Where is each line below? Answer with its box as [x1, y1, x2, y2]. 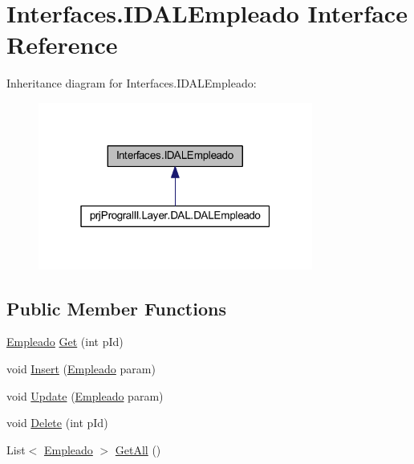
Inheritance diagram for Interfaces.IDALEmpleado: [6, 75, 257, 92]
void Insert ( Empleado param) [6, 360, 156, 377]
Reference [6, 28, 118, 61]
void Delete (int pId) [6, 414, 108, 431]
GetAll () [115, 441, 161, 458]
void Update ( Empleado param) [6, 387, 164, 404]
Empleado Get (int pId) [6, 333, 124, 350]
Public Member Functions [6, 295, 226, 320]
